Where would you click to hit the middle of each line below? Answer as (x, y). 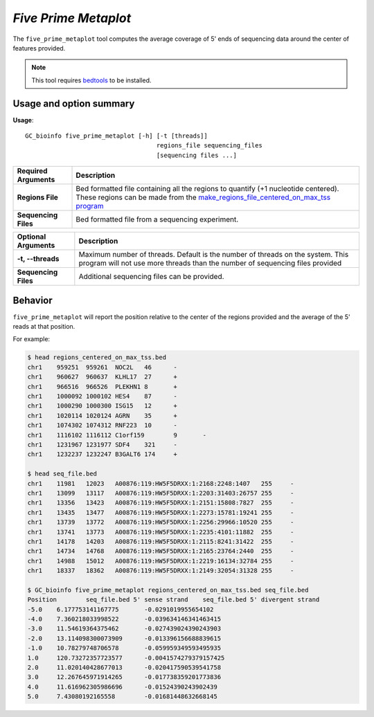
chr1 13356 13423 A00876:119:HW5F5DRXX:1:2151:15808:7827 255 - (161, 503)
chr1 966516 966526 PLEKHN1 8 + (103, 387)
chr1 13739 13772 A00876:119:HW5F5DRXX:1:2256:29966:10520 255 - (161, 522)
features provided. (39, 48)
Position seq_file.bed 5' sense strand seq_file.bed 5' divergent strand (173, 600)
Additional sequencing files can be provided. (151, 277)
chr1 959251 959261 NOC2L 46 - (103, 367)
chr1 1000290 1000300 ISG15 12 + (103, 406)
